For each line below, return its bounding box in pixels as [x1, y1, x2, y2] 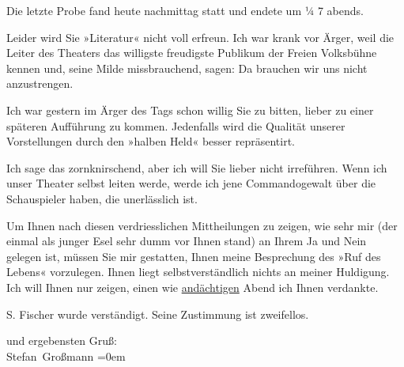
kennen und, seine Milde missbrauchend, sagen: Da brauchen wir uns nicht [6, 59, 368, 76]
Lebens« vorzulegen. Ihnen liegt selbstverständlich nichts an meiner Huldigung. [6, 263, 390, 280]
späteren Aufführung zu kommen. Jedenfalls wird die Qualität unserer [6, 117, 345, 134]
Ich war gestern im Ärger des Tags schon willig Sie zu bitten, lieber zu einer [6, 101, 374, 118]
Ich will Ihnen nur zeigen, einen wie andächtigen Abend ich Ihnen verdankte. [6, 278, 379, 295]
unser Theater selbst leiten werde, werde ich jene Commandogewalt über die [6, 175, 376, 191]
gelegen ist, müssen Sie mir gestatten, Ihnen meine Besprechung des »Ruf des [6, 248, 381, 264]
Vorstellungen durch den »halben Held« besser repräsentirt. [6, 133, 295, 149]
